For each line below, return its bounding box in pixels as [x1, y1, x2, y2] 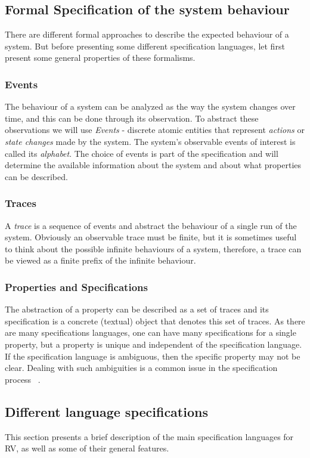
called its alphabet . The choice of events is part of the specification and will [5, 147, 278, 159]
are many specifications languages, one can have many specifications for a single [5, 326, 296, 339]
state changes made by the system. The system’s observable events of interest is [5, 135, 296, 147]
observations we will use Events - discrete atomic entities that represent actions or [5, 123, 305, 136]
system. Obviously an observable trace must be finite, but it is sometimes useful [5, 231, 297, 243]
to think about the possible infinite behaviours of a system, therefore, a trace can [5, 242, 302, 255]
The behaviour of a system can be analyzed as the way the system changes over [5, 100, 296, 113]
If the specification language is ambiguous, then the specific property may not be [5, 349, 300, 362]
